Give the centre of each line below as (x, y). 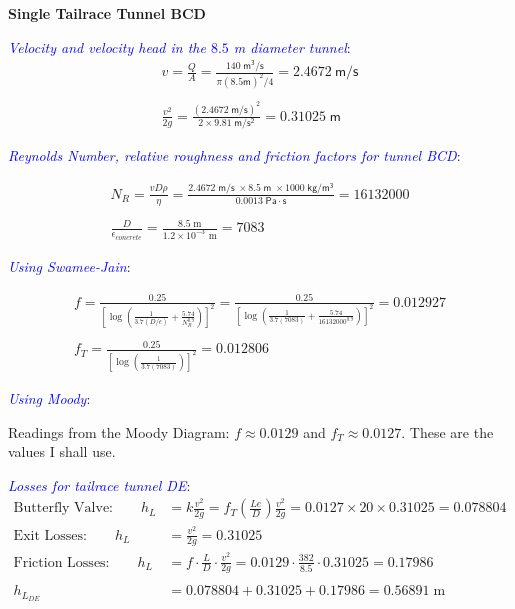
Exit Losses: (50, 535)
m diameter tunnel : (292, 46)
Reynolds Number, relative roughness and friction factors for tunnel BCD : (234, 155)
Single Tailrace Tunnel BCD (107, 13)
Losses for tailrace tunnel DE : (99, 484)
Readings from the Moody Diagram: (119, 431)
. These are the (447, 431)
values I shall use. (62, 451)
